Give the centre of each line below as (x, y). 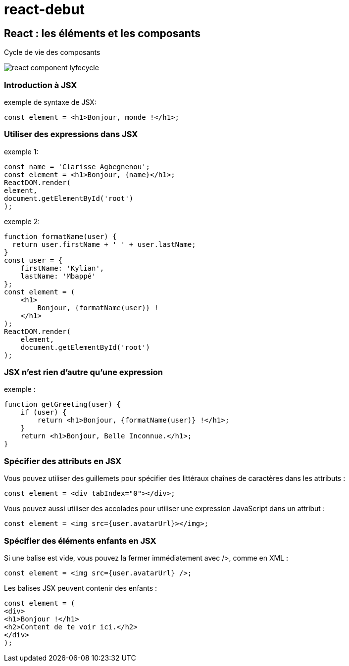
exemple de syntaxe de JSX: (50, 102)
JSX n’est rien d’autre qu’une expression (83, 372)
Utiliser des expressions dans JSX (71, 134)
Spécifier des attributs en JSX (63, 461)
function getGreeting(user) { (63, 404)
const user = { (33, 260)
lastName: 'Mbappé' (58, 276)
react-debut (44, 9)
